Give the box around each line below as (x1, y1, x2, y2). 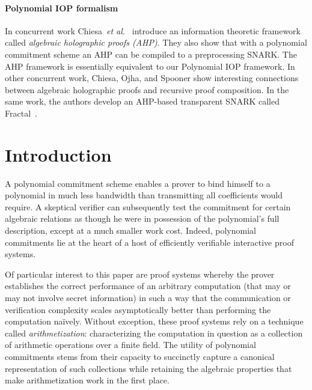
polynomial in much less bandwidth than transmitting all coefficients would (5, 189, 283, 201)
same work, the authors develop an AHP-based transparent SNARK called (5, 95, 280, 108)
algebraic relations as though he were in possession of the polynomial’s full (5, 212, 280, 225)
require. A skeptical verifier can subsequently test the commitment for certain (5, 200, 291, 213)
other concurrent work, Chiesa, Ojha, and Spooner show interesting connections (5, 72, 299, 84)
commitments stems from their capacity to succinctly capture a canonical (5, 350, 275, 362)
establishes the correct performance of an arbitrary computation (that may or (5, 279, 291, 292)
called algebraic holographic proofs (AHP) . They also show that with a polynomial (5, 36, 307, 49)
